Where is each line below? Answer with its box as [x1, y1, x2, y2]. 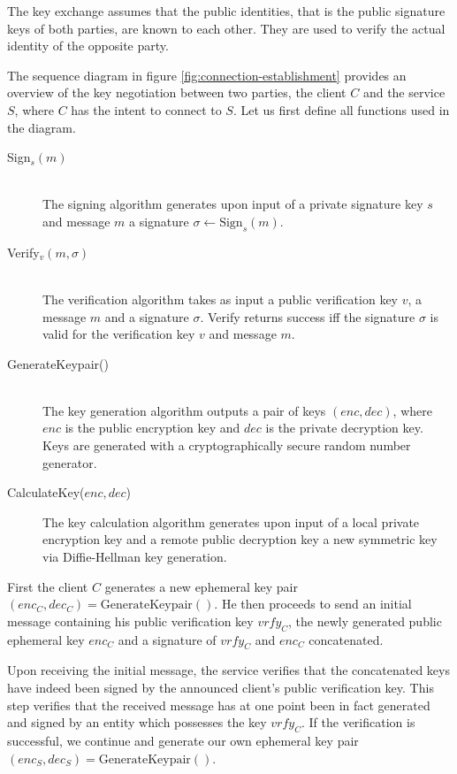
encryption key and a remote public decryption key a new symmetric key [42, 530, 438, 548]
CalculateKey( [7, 483, 85, 502]
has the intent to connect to [71, 100, 222, 119]
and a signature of [118, 630, 217, 648]
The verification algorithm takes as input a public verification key [42, 289, 399, 308]
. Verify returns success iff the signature [200, 307, 415, 326]
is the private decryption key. [265, 418, 423, 437]
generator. [42, 453, 97, 471]
